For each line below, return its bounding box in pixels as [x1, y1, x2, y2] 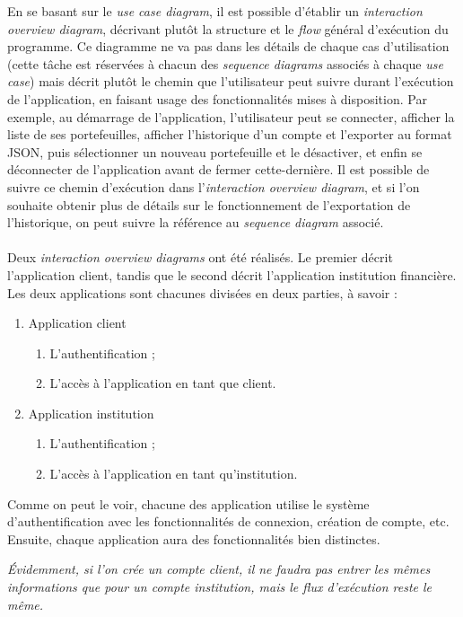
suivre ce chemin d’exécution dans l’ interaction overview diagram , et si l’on [7, 177, 420, 196]
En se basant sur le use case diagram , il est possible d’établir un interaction [7, 2, 423, 20]
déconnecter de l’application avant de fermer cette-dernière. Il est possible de [7, 160, 430, 179]
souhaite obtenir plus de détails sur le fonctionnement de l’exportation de [7, 195, 411, 214]
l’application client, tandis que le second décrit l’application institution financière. [7, 265, 457, 284]
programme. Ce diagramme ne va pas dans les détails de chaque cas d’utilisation [7, 37, 450, 56]
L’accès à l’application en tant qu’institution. [49, 464, 298, 483]
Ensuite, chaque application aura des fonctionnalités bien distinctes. [7, 529, 380, 548]
